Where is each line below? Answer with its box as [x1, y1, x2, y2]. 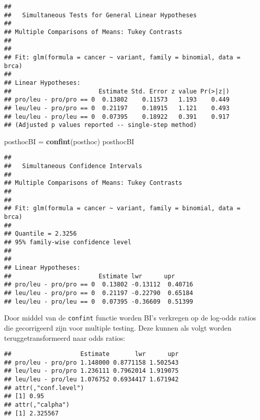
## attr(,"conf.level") [4, 384, 84, 392]
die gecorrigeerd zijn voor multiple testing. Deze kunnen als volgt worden [4, 322, 232, 333]
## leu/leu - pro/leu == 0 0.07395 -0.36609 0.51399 [4, 298, 193, 305]
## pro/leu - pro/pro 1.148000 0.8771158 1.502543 [4, 359, 179, 366]
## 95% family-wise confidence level [4, 239, 132, 246]
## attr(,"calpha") [4, 401, 70, 409]
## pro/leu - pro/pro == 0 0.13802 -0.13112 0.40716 [4, 281, 193, 288]
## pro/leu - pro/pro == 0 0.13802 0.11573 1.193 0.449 [4, 96, 230, 104]
